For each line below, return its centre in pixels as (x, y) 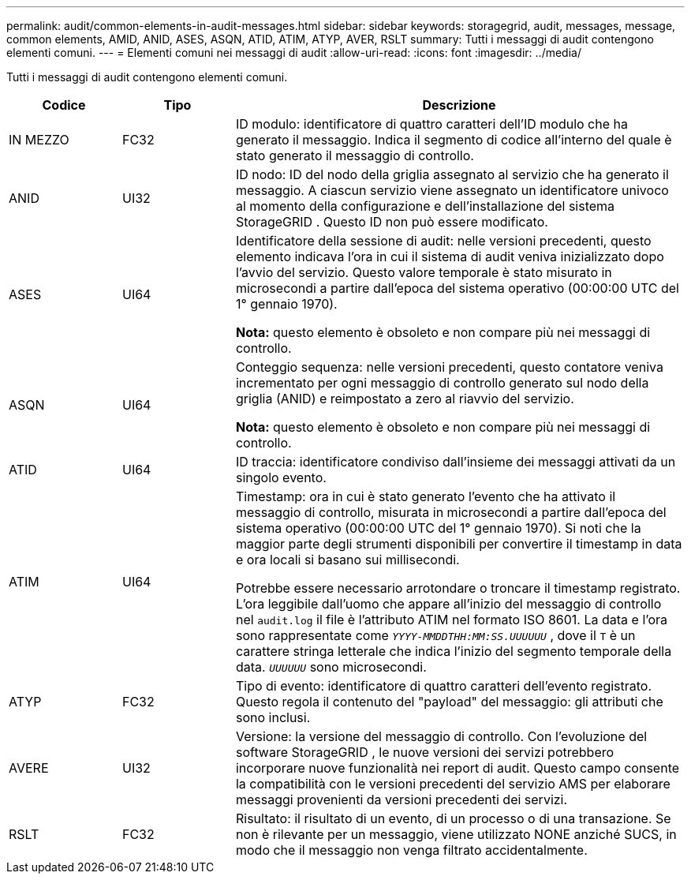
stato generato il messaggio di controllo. (355, 155)
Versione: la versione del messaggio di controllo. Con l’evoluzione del (441, 736)
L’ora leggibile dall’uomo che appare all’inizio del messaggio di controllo (448, 604)
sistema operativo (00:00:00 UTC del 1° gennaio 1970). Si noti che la (438, 528)
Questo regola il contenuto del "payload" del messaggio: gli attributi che (449, 702)
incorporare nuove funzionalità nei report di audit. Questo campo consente (458, 768)
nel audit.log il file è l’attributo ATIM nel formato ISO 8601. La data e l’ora (452, 620)
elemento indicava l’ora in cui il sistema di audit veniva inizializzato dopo (450, 257)
